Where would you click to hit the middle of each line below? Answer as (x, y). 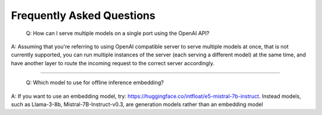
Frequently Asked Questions (83, 15)
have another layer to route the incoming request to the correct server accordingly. (113, 63)
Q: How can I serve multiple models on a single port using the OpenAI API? (118, 33)
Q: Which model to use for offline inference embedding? (95, 82)
